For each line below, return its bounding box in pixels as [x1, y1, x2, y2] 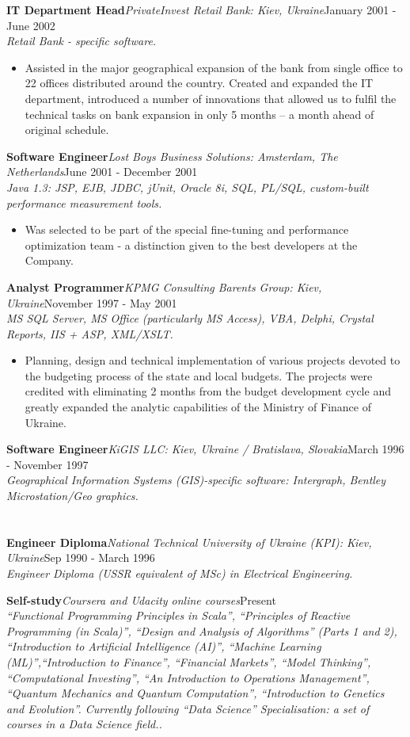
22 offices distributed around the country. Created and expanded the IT [25, 74, 374, 91]
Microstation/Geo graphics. [6, 487, 139, 504]
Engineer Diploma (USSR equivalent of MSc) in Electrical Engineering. [6, 565, 353, 581]
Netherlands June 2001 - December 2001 [6, 163, 198, 180]
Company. [25, 252, 74, 269]
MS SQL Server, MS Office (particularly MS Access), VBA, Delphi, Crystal [6, 310, 374, 326]
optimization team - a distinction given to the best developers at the [25, 236, 358, 253]
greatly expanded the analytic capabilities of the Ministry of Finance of [25, 399, 371, 415]
